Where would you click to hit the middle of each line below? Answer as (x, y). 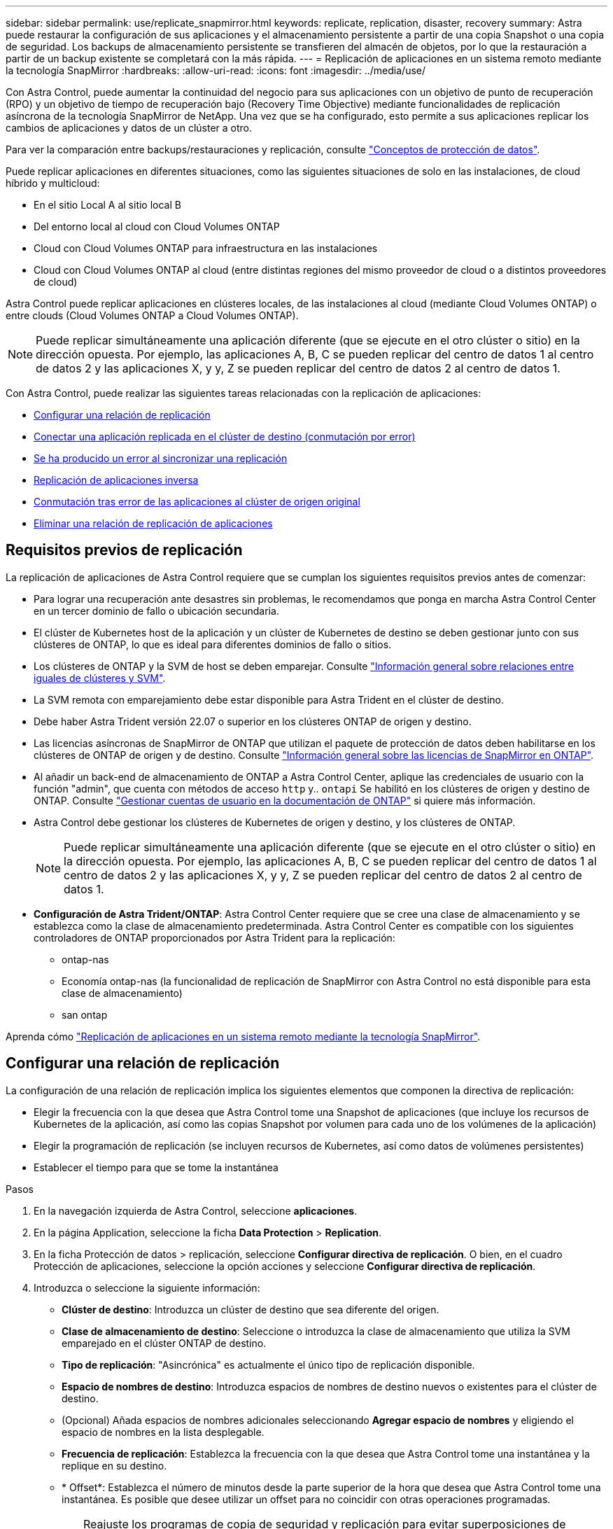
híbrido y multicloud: (53, 183)
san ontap (85, 1014)
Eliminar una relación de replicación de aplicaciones (153, 523)
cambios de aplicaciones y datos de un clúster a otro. (129, 128)
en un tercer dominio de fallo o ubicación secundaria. (156, 610)
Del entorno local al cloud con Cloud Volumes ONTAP (157, 226)
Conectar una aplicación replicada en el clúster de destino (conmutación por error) (225, 437)
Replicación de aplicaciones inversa (116, 480)
